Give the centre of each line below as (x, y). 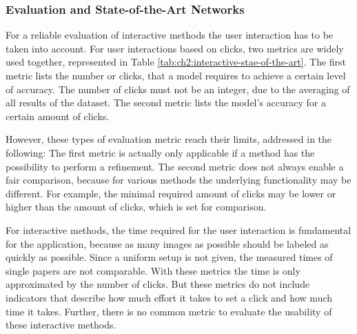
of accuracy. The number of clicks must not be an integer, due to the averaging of (178, 89)
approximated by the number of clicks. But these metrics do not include (158, 284)
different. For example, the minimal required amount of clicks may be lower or (171, 193)
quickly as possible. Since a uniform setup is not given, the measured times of (169, 257)
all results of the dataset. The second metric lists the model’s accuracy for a (166, 102)
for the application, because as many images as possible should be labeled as (167, 243)
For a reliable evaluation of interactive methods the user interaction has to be (170, 35)
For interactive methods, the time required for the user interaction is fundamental (178, 229)
